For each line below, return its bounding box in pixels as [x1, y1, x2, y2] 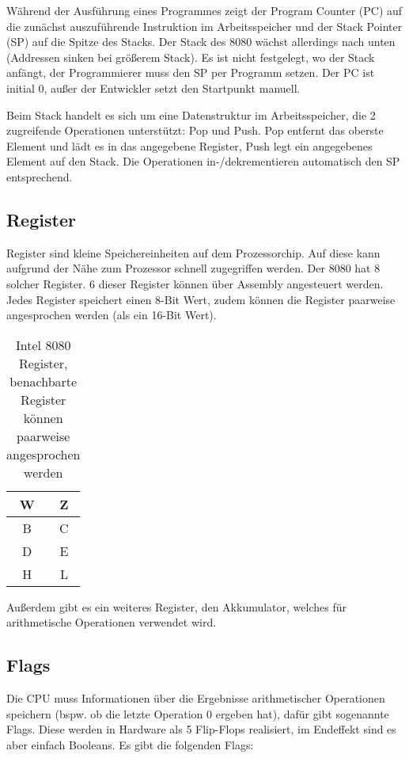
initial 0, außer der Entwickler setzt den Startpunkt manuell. [6, 79, 301, 96]
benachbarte [9, 371, 78, 390]
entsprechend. [6, 168, 73, 185]
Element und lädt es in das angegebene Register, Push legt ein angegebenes [6, 137, 373, 154]
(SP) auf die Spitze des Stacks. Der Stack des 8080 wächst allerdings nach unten [6, 33, 396, 50]
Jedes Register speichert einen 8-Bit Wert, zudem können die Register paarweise [6, 291, 396, 307]
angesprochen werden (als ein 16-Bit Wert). [6, 307, 217, 323]
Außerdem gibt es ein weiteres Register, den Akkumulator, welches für [6, 598, 347, 615]
